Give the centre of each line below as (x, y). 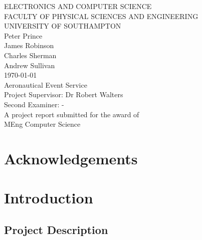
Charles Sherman (30, 55)
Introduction (49, 198)
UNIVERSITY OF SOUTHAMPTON (63, 26)
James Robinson (29, 45)
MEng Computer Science (42, 124)
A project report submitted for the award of (72, 114)
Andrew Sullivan (30, 65)
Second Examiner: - (34, 104)
